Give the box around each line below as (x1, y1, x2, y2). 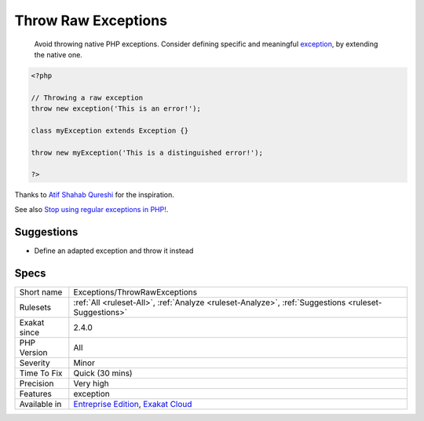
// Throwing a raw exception (31, 93, 144, 102)
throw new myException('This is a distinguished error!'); (31, 148, 263, 157)
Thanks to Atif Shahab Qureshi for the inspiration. (14, 190, 174, 200)
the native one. (34, 49, 82, 59)
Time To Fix (19, 368, 63, 379)
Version (19, 346, 48, 357)
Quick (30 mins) (73, 368, 133, 379)
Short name (19, 287, 63, 298)
